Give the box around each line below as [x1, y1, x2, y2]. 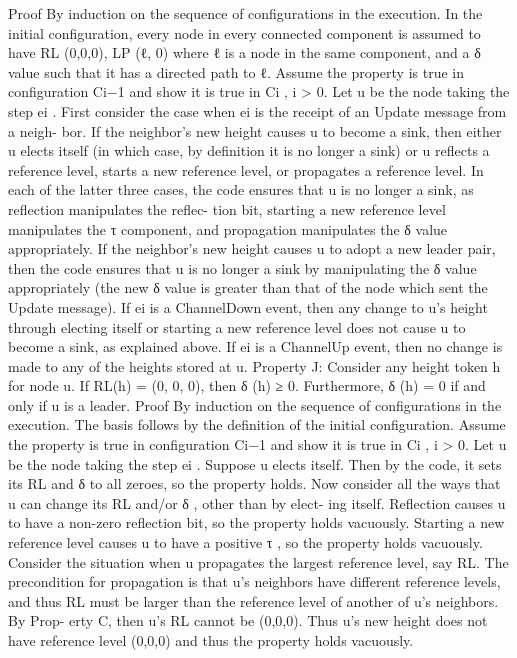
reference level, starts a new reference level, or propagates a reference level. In [8, 159, 484, 180]
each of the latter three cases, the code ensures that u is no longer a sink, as [8, 179, 474, 200]
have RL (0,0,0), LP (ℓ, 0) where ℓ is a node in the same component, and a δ [8, 42, 481, 63]
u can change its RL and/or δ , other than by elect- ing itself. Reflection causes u [8, 492, 506, 513]
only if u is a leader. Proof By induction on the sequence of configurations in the [8, 394, 502, 415]
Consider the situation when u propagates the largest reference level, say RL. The [8, 551, 509, 572]
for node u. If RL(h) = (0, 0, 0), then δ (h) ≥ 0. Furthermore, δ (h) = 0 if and [8, 375, 486, 396]
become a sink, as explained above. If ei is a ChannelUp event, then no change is [8, 336, 503, 357]
